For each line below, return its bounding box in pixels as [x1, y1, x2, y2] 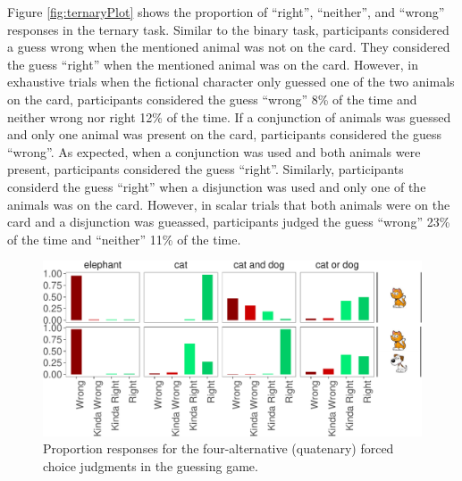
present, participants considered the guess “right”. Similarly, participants [7, 160, 404, 178]
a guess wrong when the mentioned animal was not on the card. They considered [7, 37, 450, 56]
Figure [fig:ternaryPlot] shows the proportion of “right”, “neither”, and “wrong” [7, 3, 445, 21]
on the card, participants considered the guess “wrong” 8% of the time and [7, 89, 417, 108]
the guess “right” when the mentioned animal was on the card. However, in [7, 54, 418, 73]
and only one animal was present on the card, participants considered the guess [7, 125, 441, 144]
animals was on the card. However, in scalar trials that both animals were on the [7, 195, 450, 213]
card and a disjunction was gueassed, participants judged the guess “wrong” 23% [7, 212, 450, 231]
